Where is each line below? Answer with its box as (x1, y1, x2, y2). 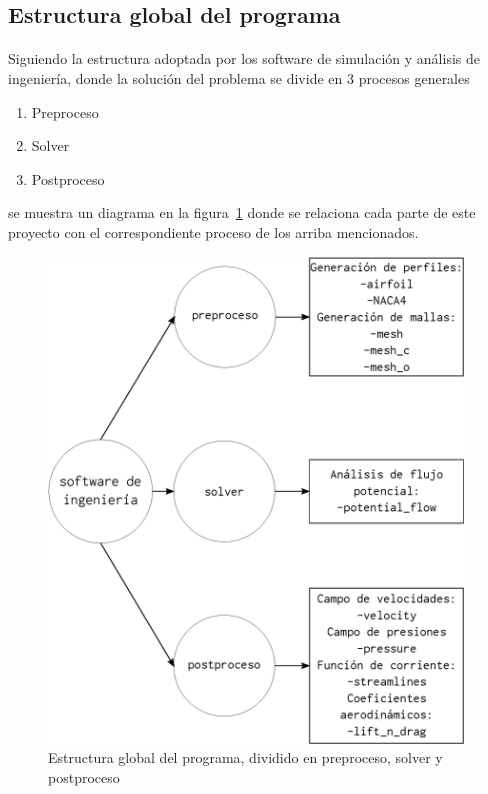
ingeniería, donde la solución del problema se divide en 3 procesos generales (8, 67, 470, 88)
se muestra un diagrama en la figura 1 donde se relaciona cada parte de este (8, 202, 476, 223)
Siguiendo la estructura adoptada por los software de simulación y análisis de (8, 48, 480, 69)
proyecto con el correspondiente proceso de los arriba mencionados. (8, 221, 419, 242)
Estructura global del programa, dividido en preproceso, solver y (48, 747, 443, 768)
